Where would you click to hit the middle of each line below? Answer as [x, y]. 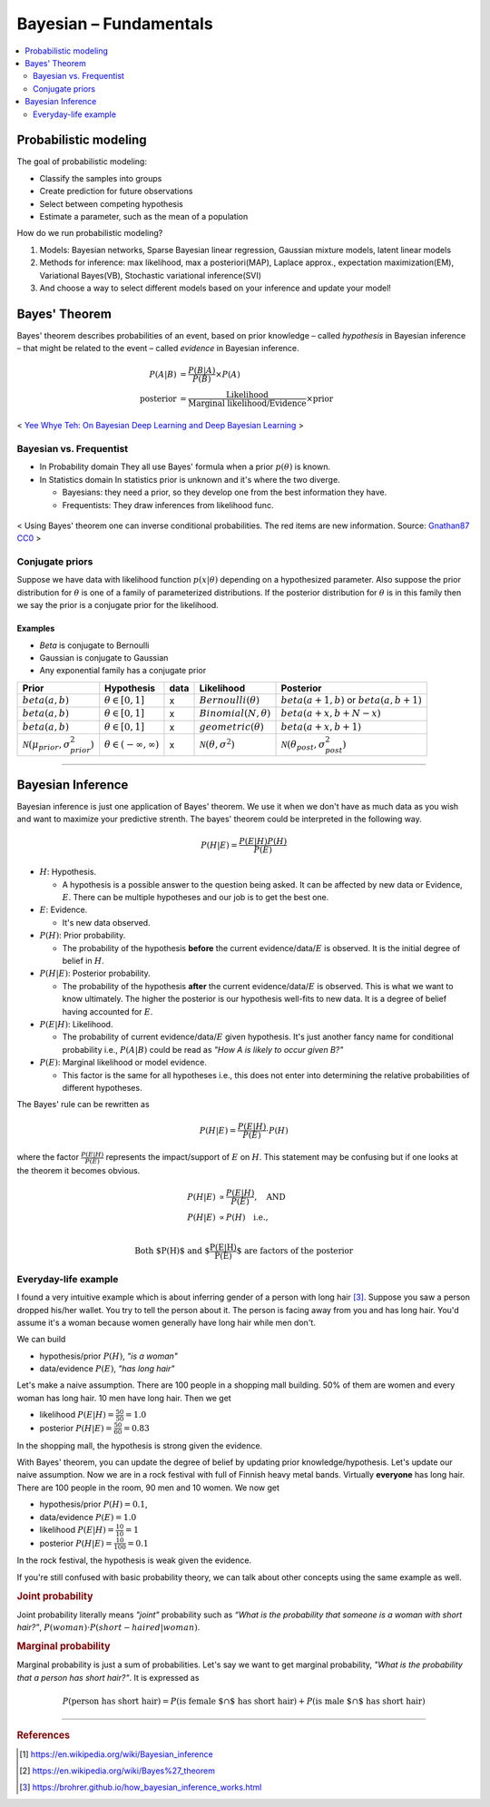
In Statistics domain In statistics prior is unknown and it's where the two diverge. [190, 479]
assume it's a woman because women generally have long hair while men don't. [167, 1322]
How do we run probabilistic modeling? [90, 233]
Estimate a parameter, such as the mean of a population [144, 216]
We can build [41, 1340]
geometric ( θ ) [232, 727]
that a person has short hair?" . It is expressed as [108, 1677]
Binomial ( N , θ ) [235, 714]
